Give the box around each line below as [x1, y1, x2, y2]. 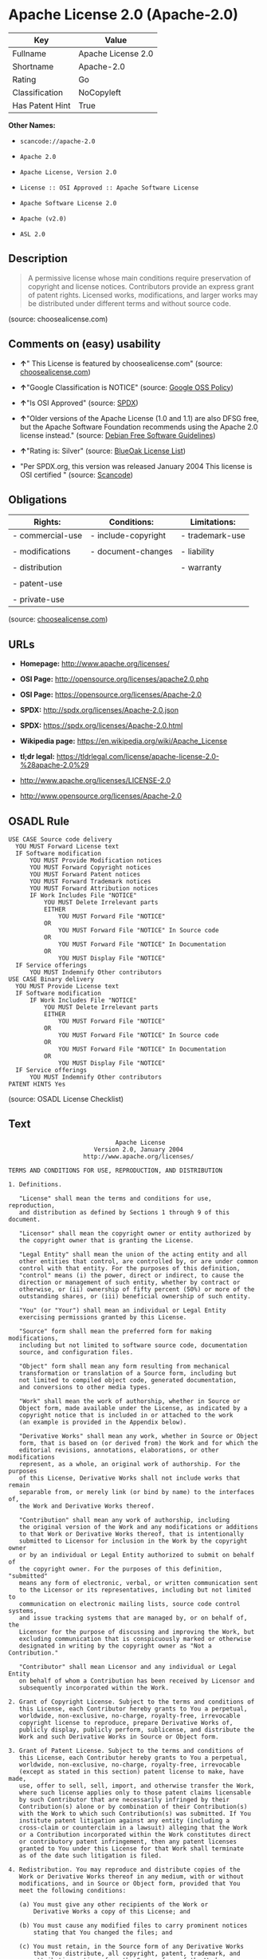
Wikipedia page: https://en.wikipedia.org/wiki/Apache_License [19, 737, 228, 746]
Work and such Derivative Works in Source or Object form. [18, 1732, 219, 1741]
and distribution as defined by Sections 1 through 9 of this [18, 1208, 230, 1216]
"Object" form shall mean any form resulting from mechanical [18, 1362, 230, 1370]
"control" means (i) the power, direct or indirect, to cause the [18, 1271, 245, 1279]
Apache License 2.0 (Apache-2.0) [8, 6, 239, 24]
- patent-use [12, 578, 63, 589]
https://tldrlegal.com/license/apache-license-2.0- [56, 752, 219, 761]
